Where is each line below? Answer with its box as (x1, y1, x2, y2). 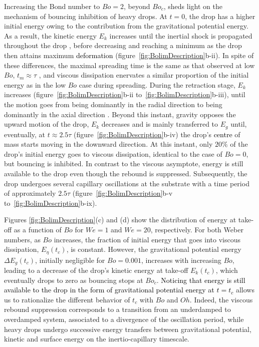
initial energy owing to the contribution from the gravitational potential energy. (4, 21, 248, 31)
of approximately (4, 188, 56, 198)
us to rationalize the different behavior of (4, 294, 130, 304)
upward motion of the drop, (4, 119, 89, 129)
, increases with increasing (141, 254, 221, 265)
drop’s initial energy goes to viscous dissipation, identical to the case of (4, 148, 222, 159)
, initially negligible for (35, 254, 105, 265)
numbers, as (4, 234, 41, 244)
